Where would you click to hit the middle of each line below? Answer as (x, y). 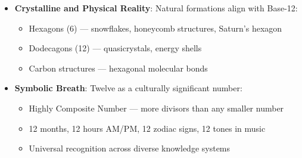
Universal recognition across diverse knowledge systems (130, 148)
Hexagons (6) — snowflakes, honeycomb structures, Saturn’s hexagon (155, 28)
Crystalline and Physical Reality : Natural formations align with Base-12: (156, 8)
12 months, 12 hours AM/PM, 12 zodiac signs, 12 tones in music (147, 128)
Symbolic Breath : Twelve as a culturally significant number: (128, 88)
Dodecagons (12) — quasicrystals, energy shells (115, 48)
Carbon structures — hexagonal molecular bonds (118, 68)
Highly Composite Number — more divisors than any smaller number (156, 108)
